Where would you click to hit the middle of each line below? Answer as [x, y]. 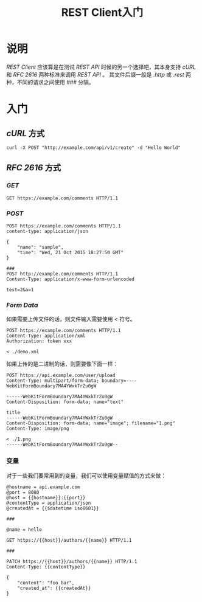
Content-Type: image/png [38, 429]
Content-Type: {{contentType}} [46, 567]
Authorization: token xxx [39, 341]
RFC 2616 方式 [34, 168]
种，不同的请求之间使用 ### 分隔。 [50, 82]
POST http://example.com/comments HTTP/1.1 [62, 274]
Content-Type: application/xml [46, 336]
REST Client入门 [102, 12]
